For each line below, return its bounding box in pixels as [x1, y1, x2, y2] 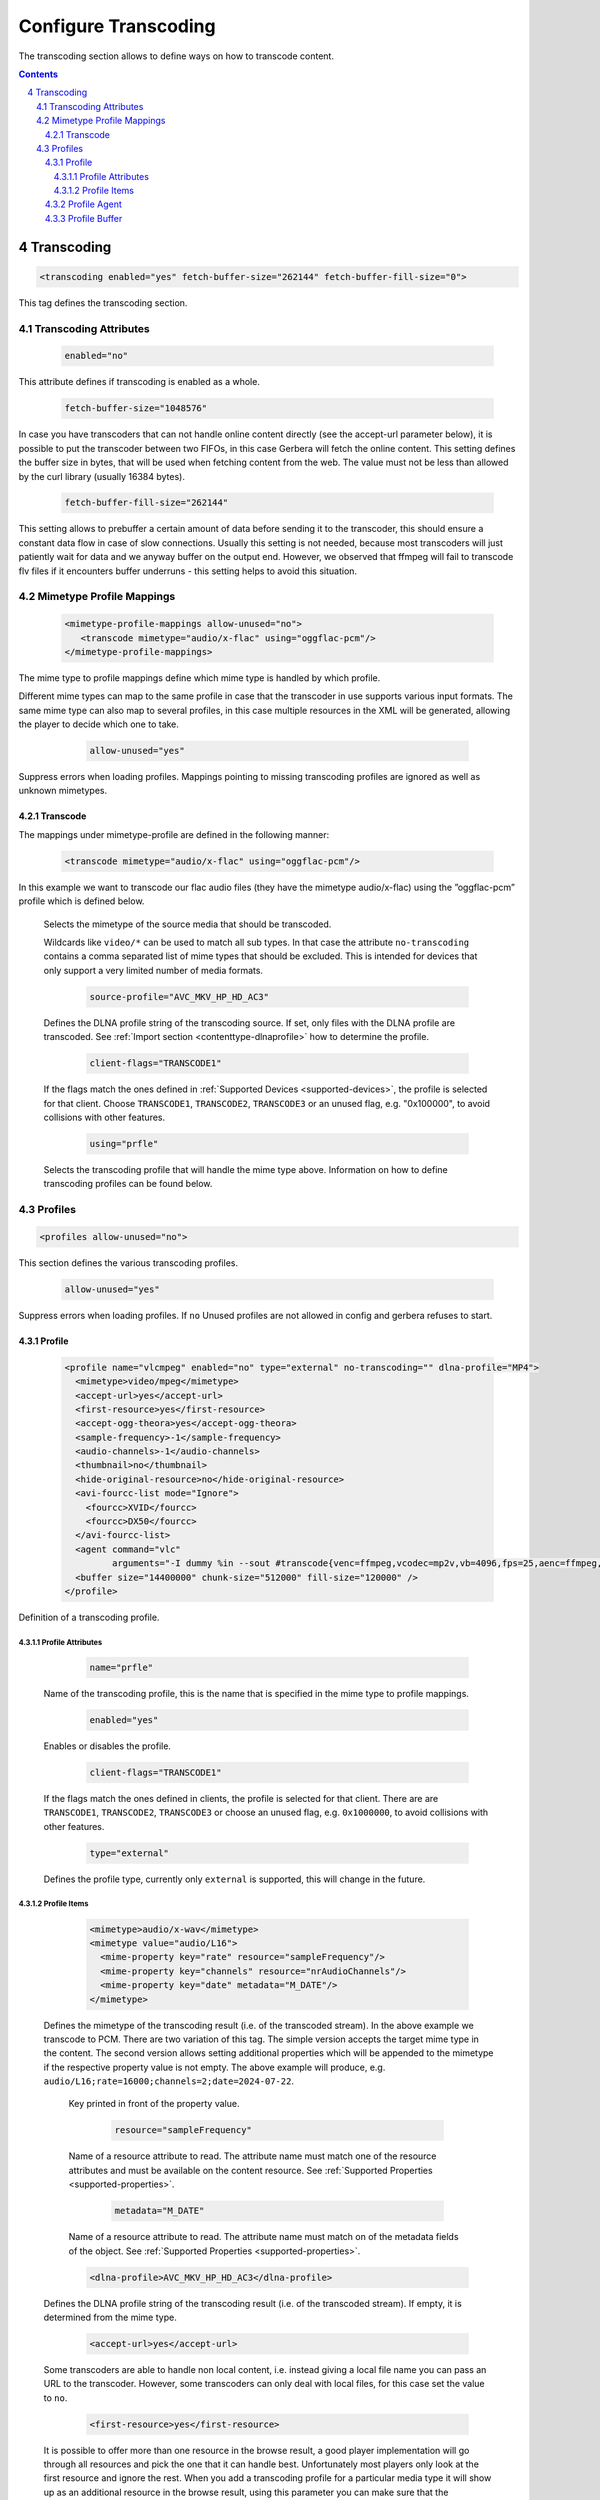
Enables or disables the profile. [43, 1740, 172, 1752]
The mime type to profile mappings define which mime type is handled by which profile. [18, 671, 381, 684]
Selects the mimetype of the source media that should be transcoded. [43, 918, 332, 930]
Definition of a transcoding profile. [18, 1611, 160, 1623]
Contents [18, 68, 59, 80]
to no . [43, 2391, 68, 2404]
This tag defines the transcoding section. [18, 296, 188, 309]
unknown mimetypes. [18, 785, 108, 797]
